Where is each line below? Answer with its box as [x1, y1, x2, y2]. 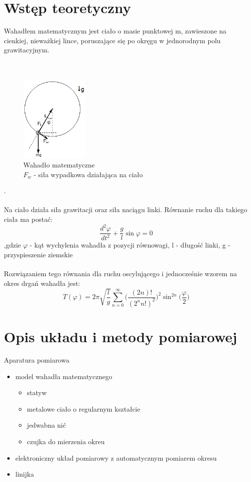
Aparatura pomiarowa [4, 355, 69, 365]
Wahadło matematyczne [23, 159, 95, 169]
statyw [27, 387, 47, 398]
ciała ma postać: [4, 214, 53, 224]
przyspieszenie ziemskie [4, 249, 73, 260]
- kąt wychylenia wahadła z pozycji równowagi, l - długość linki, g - [30, 240, 231, 250]
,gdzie [4, 240, 21, 250]
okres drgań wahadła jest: [4, 278, 80, 288]
